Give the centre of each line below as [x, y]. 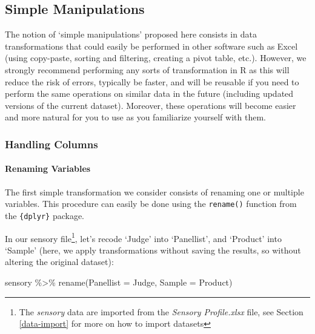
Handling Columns [51, 144]
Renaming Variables [48, 169]
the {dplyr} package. [45, 215]
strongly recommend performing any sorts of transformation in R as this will [147, 69]
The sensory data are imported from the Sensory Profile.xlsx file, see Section [161, 311]
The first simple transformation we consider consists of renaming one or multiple [154, 192]
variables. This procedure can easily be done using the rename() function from [151, 204]
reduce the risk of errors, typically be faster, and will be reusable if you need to [152, 81]
